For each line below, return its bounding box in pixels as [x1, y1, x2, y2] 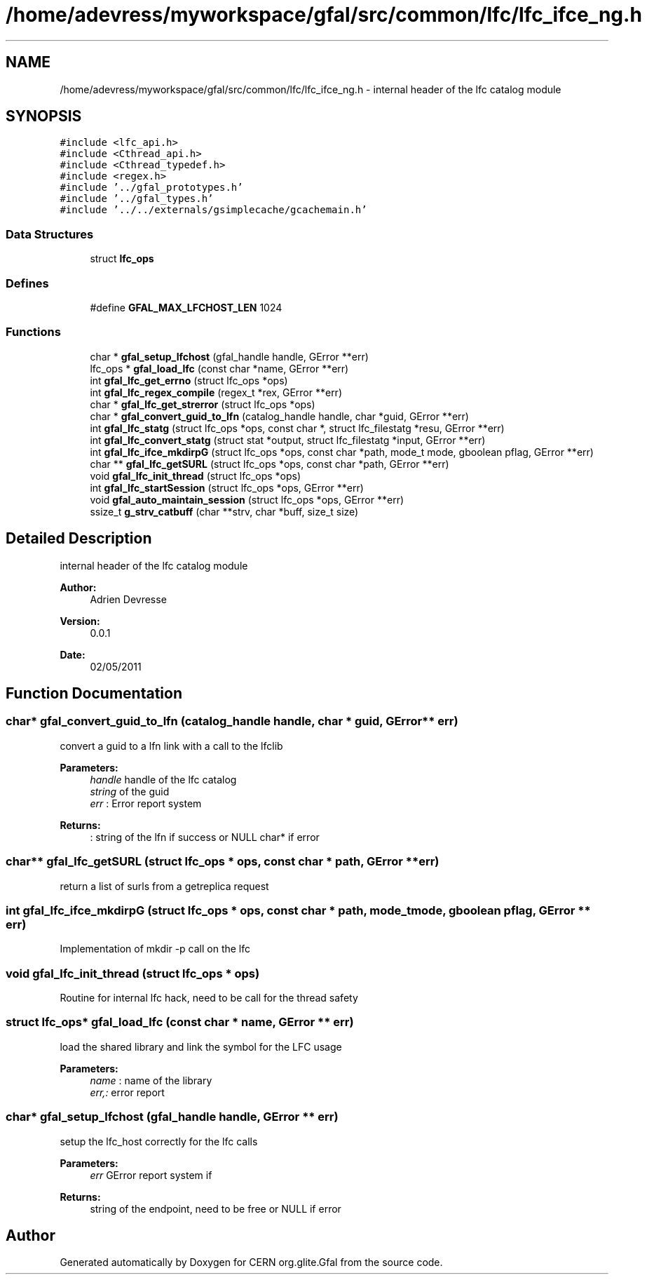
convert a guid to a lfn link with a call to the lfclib [60, 739, 283, 752]
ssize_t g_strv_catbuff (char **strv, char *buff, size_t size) [90, 505, 359, 518]
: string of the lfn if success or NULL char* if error [90, 830, 320, 843]
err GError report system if [90, 1168, 212, 1181]
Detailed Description [6, 530, 152, 548]
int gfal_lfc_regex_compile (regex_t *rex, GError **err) [90, 386, 342, 398]
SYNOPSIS [6, 107, 82, 126]
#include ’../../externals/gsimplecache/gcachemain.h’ [60, 204, 367, 216]
